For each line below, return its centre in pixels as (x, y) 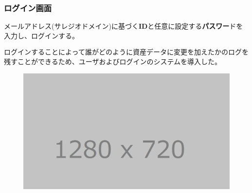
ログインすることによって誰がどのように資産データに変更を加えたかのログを (126, 52)
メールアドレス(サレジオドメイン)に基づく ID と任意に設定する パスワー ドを (124, 26)
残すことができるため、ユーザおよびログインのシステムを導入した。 (113, 61)
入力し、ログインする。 (41, 35)
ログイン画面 (28, 8)
